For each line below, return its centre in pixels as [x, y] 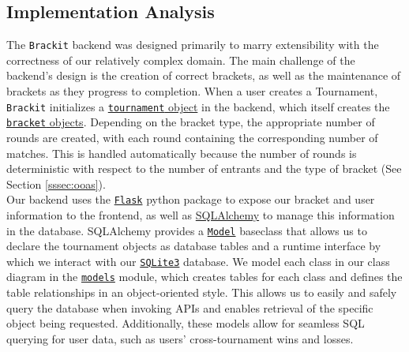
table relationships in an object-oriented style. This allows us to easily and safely [202, 292]
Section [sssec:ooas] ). [56, 183]
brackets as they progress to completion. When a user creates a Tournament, [192, 91]
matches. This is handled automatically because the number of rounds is [182, 153]
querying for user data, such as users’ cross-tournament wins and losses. [180, 338]
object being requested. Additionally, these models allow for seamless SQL [186, 323]
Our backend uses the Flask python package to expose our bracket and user [191, 199]
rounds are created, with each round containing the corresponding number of [192, 137]
